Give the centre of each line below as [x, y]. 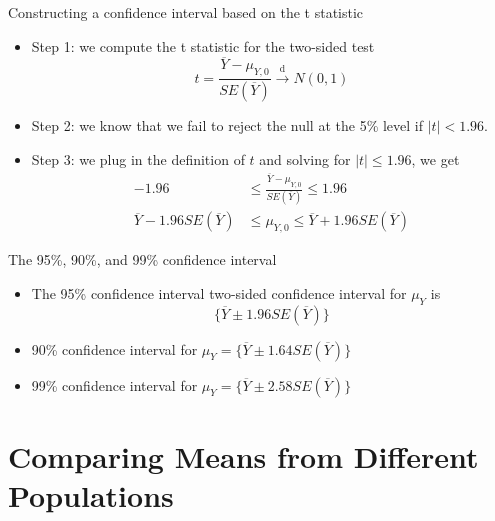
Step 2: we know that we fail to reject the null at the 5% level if [227, 125]
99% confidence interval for [114, 384]
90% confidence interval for [114, 348]
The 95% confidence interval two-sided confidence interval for [219, 292]
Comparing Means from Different [243, 455]
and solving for [305, 158]
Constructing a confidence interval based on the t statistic [186, 12]
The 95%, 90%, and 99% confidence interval [142, 259]
